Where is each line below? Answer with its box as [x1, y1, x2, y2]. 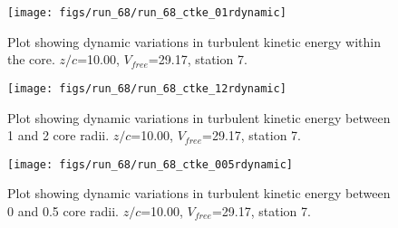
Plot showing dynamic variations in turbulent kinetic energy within [7, 32, 381, 51]
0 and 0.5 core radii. [7, 201, 119, 220]
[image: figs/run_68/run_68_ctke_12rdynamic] [7, 81, 286, 95]
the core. [7, 50, 55, 69]
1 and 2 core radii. [7, 126, 110, 145]
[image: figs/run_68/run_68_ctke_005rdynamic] [7, 157, 293, 171]
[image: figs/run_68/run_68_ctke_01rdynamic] [7, 6, 286, 19]
